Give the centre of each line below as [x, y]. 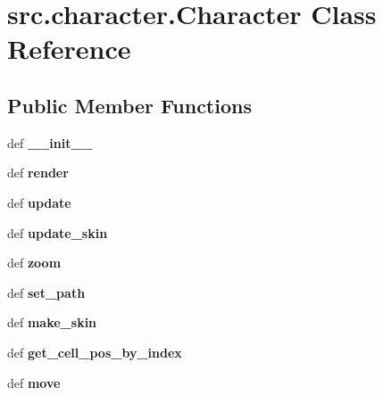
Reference [69, 49]
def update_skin [58, 232]
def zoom [34, 263]
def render [38, 173]
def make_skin [52, 322]
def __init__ [50, 142]
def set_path [46, 292]
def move [34, 382]
